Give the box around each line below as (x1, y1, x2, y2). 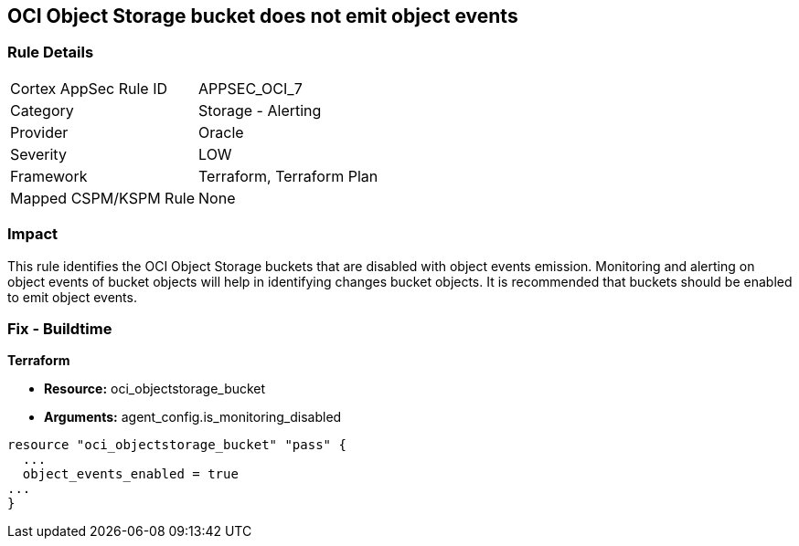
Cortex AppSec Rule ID (10, 79, 168, 98)
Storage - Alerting (198, 100, 322, 120)
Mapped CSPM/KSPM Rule (10, 188, 196, 207)
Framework (10, 166, 88, 185)
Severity (10, 144, 67, 163)
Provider (10, 122, 69, 142)
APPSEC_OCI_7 (198, 79, 303, 98)
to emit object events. (7, 289, 137, 305)
